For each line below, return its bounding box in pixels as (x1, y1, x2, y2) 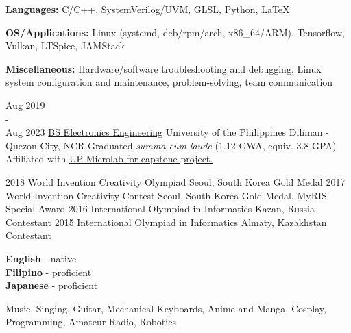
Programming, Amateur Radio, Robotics (5, 314, 176, 329)
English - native (5, 251, 77, 265)
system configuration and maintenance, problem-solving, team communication (5, 75, 333, 89)
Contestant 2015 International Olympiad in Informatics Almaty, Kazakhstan (5, 214, 327, 229)
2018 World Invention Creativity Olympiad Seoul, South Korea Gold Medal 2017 (5, 174, 346, 188)
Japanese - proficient (5, 278, 98, 293)
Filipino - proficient (5, 264, 92, 279)
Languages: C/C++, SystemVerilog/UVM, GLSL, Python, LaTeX (5, 2, 290, 16)
